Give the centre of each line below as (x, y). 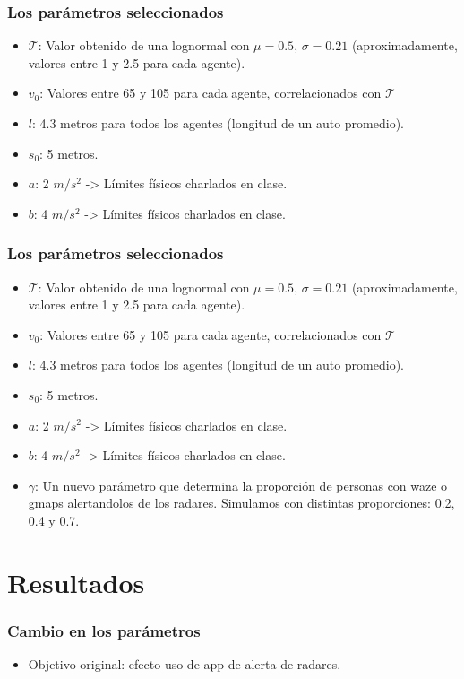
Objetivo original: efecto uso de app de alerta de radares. (185, 664)
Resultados (76, 582)
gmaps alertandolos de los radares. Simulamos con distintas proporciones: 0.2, (241, 503)
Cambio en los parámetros (104, 630)
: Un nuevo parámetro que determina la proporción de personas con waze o (241, 485)
